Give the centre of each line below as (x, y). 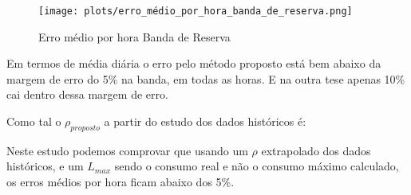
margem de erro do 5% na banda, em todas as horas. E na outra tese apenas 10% (206, 78)
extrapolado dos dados (316, 150)
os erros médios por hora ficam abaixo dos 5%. (121, 182)
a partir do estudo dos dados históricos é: (205, 121)
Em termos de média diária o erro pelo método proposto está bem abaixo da (194, 63)
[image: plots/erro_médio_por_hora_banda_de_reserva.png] (196, 11)
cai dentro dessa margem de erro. (87, 94)
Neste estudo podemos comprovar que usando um (127, 150)
